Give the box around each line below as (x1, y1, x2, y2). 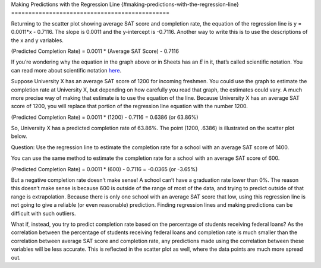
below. (11, 133, 27, 140)
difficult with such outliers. (11, 210, 76, 217)
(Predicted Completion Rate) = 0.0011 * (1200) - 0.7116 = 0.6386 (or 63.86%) (11, 113, 199, 121)
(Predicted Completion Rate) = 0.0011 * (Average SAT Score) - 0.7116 (11, 48, 180, 55)
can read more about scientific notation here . (11, 67, 122, 74)
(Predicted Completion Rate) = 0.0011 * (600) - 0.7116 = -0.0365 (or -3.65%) (11, 165, 198, 172)
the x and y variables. (11, 36, 64, 44)
